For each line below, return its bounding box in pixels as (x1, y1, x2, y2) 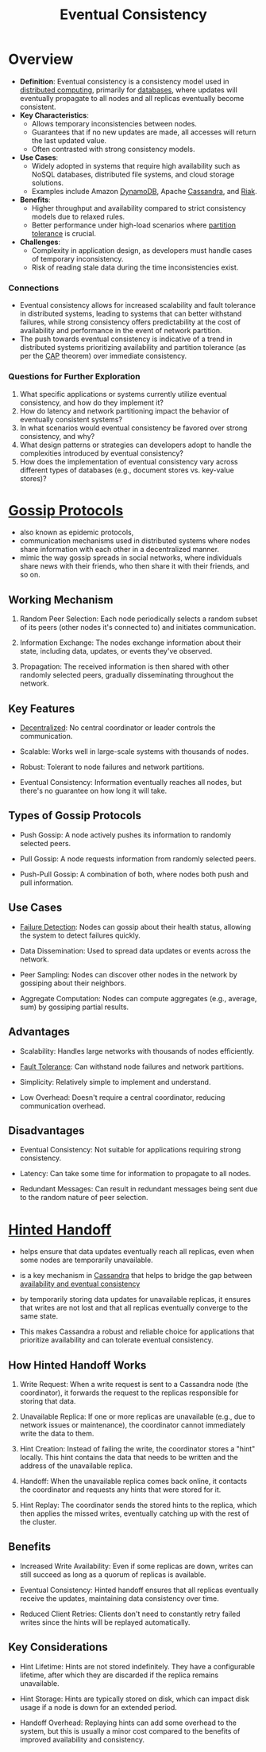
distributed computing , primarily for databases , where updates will (19, 85, 238, 95)
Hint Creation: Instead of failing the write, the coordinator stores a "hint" (19, 1444, 256, 1454)
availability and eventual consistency (19, 1279, 141, 1289)
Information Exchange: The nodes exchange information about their (19, 638, 241, 647)
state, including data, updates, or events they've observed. (19, 647, 213, 656)
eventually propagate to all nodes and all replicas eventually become (19, 93, 245, 103)
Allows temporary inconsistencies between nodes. (31, 118, 197, 128)
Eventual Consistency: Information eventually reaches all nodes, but (19, 778, 242, 787)
